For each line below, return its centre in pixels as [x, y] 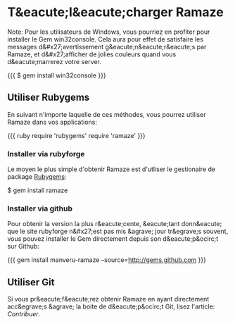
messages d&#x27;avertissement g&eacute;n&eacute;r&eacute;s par [107, 46]
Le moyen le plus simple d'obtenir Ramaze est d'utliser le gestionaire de [112, 169]
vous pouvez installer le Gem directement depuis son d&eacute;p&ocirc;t [113, 239]
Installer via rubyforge [46, 154]
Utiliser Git [31, 282]
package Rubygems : [37, 177]
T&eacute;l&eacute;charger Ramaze [115, 12]
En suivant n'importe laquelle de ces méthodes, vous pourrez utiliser [107, 114]
